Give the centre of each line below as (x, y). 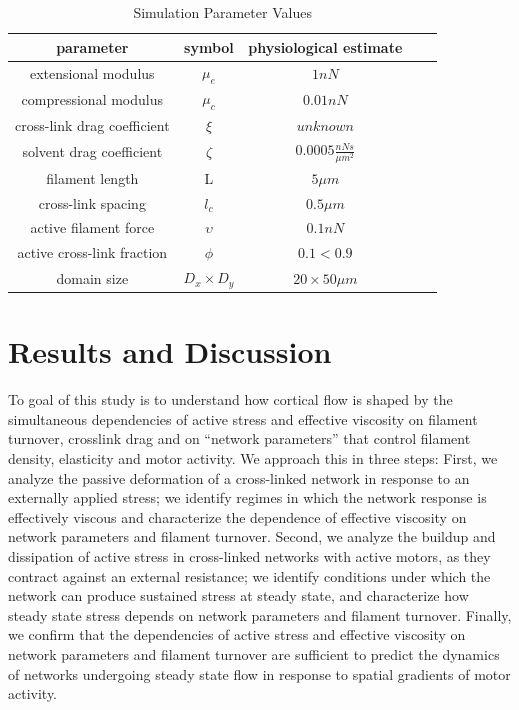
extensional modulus (92, 73)
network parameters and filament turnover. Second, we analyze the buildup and (252, 536)
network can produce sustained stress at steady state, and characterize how (238, 595)
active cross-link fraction (92, 252)
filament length (92, 177)
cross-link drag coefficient (92, 124)
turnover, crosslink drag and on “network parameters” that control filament (239, 438)
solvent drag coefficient (92, 151)
